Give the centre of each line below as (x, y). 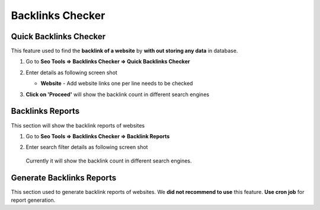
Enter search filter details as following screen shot (87, 147)
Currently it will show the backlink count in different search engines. (109, 161)
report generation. (33, 200)
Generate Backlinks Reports (64, 178)
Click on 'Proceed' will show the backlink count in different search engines (118, 94)
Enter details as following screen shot (72, 72)
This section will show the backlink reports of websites (78, 125)
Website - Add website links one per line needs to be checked (117, 84)
